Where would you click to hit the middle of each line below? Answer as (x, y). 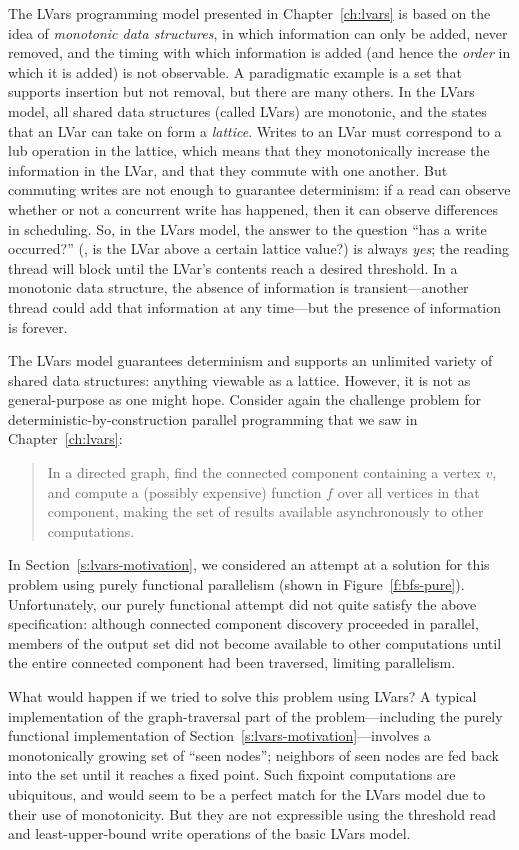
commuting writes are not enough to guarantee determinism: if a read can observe (259, 189)
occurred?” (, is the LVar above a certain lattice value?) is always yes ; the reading (259, 248)
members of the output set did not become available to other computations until (255, 642)
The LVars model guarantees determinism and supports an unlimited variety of (250, 360)
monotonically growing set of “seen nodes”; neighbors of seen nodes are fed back (253, 754)
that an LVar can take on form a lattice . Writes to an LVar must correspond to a (255, 130)
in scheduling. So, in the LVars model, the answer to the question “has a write (247, 228)
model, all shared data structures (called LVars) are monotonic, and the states (247, 110)
